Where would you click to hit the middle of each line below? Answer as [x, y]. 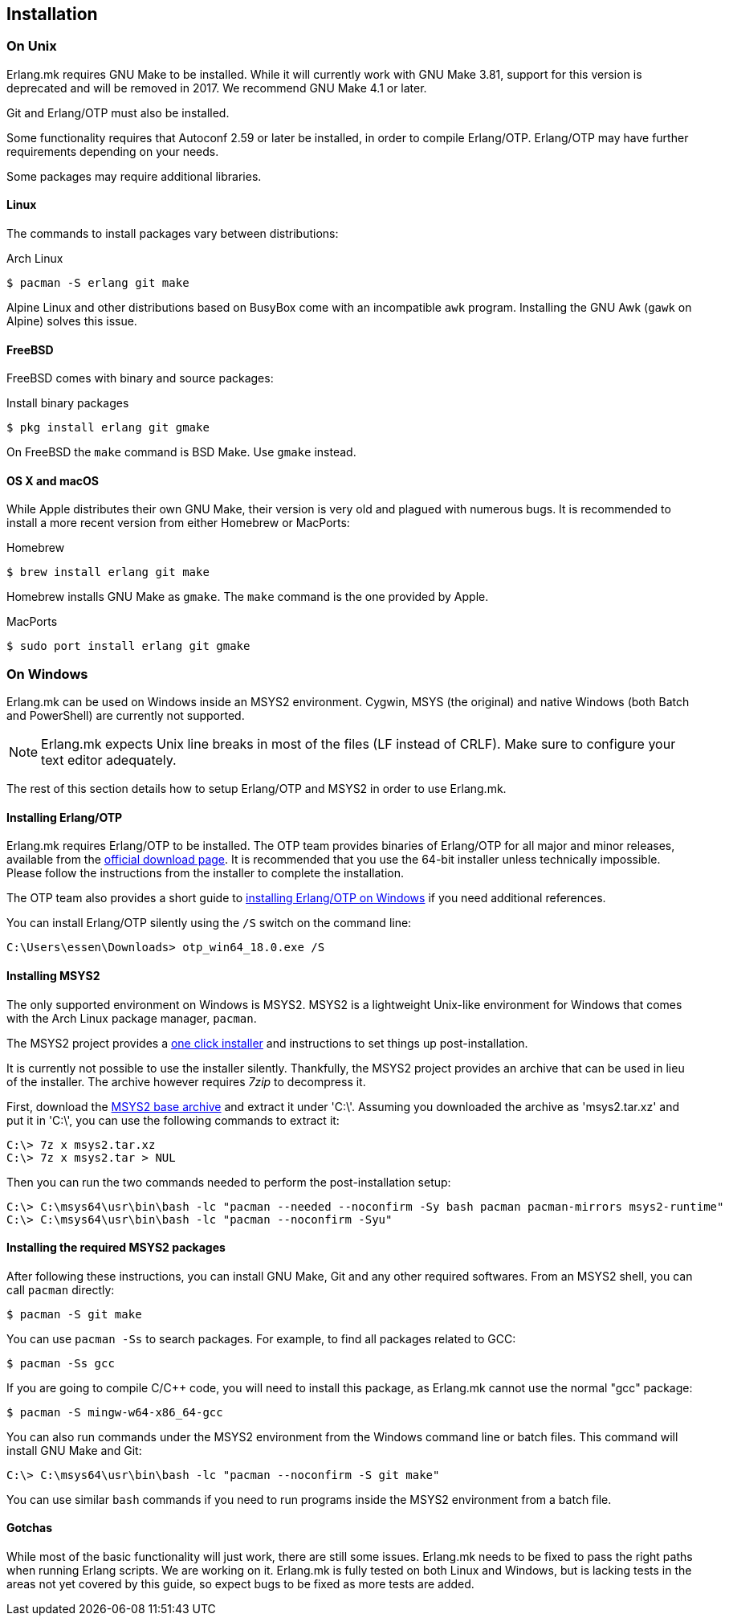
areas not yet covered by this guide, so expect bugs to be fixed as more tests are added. [240, 1584]
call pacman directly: [61, 1289]
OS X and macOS [53, 480]
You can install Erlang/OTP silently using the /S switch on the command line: [209, 923]
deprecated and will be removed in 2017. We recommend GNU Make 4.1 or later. [217, 88]
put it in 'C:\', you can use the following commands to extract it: [173, 1120]
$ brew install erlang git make [108, 572]
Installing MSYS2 [53, 976]
